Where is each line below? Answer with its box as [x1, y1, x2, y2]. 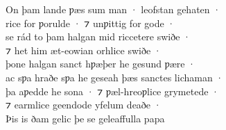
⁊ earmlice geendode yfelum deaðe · [6, 97, 162, 112]
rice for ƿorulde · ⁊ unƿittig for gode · [6, 15, 175, 30]
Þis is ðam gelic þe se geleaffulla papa [6, 111, 165, 125]
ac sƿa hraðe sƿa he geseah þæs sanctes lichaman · [6, 70, 224, 84]
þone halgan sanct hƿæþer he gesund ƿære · [6, 56, 196, 71]
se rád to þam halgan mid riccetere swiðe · [6, 29, 191, 44]
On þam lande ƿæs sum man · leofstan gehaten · [6, 2, 221, 16]
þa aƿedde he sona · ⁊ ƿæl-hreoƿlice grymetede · [6, 83, 219, 98]
